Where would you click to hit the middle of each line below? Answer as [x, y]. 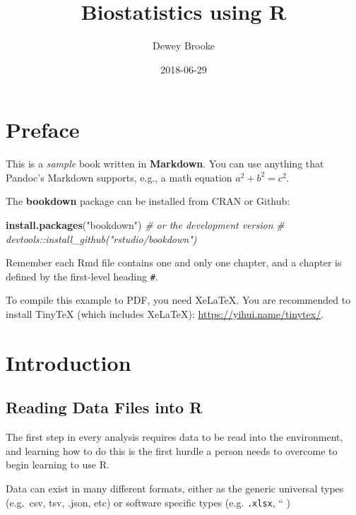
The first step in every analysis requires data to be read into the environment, [174, 437]
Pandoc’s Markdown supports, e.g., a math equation [119, 177]
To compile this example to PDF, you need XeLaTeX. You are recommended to [178, 300]
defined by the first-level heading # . [82, 276]
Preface [43, 130]
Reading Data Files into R [104, 407]
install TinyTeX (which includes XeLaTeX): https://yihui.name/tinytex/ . [165, 314]
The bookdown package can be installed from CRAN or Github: [148, 201]
